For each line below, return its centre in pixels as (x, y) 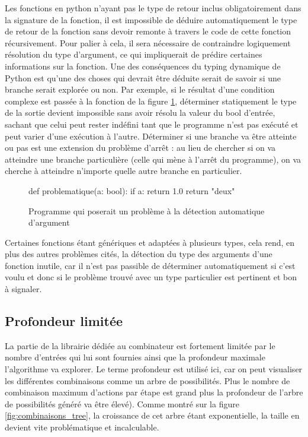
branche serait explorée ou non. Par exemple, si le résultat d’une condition (140, 89)
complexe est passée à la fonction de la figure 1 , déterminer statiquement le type (151, 101)
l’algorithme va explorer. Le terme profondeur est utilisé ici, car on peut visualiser (154, 369)
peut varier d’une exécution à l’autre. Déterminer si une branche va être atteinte (151, 136)
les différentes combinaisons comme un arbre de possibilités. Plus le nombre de (147, 380)
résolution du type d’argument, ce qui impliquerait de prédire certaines (134, 54)
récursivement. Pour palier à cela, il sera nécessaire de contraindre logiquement (148, 42)
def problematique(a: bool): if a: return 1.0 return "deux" (132, 190)
